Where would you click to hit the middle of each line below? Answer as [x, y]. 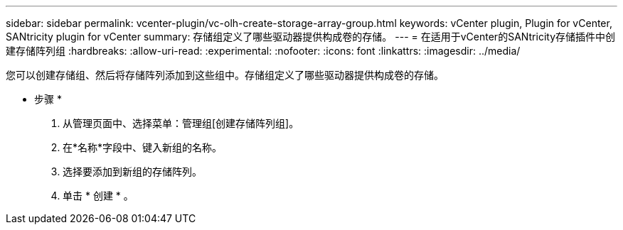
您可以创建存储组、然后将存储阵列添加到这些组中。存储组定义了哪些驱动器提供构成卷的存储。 [225, 75]
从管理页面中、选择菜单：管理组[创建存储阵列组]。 [181, 123]
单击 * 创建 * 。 [98, 196]
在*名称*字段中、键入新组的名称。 [143, 147]
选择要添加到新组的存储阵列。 [132, 171]
